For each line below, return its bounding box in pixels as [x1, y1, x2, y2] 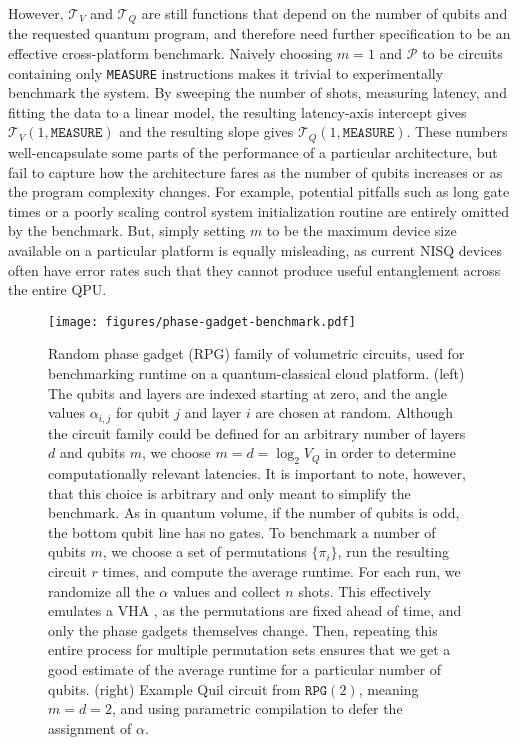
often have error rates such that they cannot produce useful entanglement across [8, 259, 501, 280]
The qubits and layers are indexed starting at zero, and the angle [48, 382, 447, 403]
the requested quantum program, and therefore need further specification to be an [8, 23, 511, 44]
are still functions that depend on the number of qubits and [141, 3, 508, 23]
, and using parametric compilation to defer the [111, 698, 403, 719]
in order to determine [325, 442, 456, 463]
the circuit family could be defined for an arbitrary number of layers [48, 422, 466, 443]
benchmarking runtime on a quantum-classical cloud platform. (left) [48, 362, 465, 383]
